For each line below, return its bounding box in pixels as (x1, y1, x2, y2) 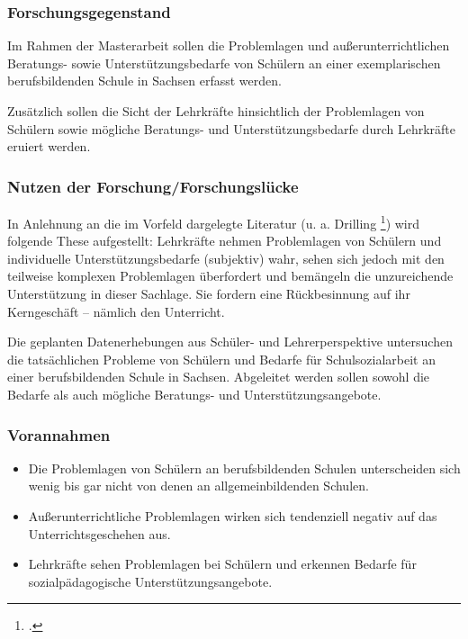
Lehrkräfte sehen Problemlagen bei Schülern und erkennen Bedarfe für (28, 554, 417, 573)
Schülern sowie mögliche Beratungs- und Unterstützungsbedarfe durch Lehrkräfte (7, 119, 455, 138)
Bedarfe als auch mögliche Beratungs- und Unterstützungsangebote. (7, 385, 382, 403)
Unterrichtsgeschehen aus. (28, 524, 171, 543)
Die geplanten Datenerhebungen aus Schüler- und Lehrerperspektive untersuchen (7, 332, 453, 351)
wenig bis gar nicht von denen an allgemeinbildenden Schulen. (28, 476, 369, 495)
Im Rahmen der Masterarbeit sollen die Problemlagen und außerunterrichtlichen (7, 36, 450, 55)
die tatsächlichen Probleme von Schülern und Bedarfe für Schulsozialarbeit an (7, 349, 436, 368)
